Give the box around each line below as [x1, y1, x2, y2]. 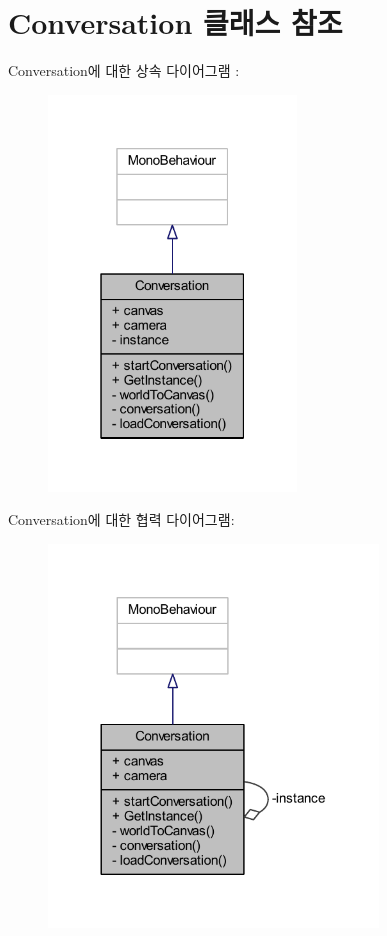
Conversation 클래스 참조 [8, 2, 343, 43]
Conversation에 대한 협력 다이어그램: [8, 509, 235, 530]
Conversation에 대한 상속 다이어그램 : [8, 60, 240, 81]
